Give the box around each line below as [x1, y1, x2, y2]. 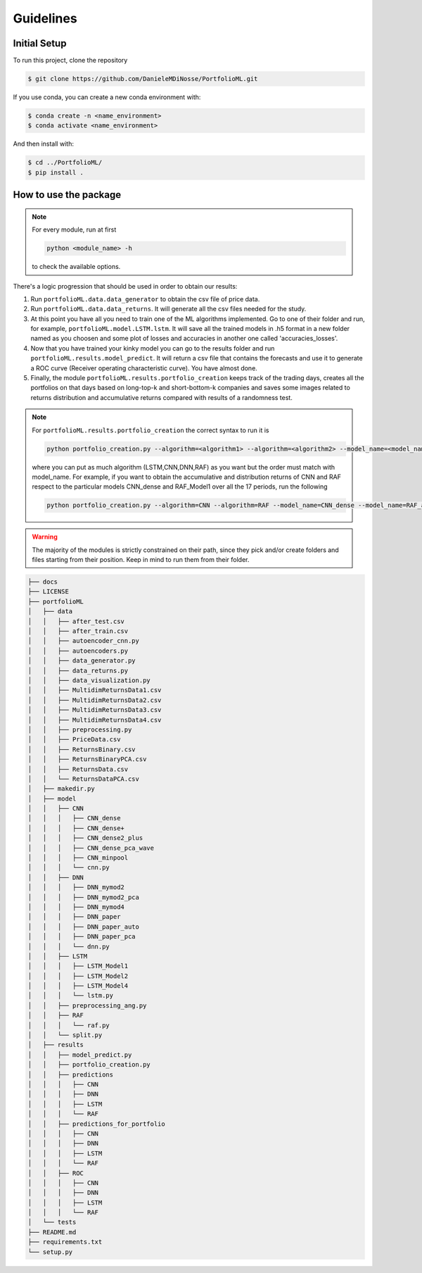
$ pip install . [27, 168, 84, 176]
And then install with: [13, 139, 74, 148]
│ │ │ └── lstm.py [27, 991, 114, 1000]
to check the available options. [32, 263, 121, 271]
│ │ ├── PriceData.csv [27, 736, 121, 744]
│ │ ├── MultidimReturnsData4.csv [27, 715, 162, 724]
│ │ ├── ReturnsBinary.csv [27, 745, 136, 753]
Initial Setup [13, 37, 67, 49]
